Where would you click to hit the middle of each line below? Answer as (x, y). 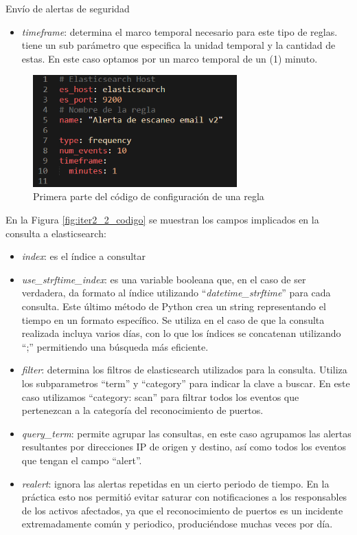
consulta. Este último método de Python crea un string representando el (174, 306)
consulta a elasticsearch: (56, 233)
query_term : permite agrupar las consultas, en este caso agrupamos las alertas (186, 433)
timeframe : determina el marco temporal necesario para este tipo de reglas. (180, 31)
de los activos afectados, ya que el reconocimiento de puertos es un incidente (182, 510)
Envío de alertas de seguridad (68, 8)
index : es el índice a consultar (84, 256)
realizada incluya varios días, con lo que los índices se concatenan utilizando (181, 333)
